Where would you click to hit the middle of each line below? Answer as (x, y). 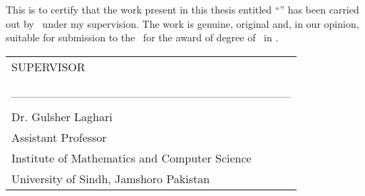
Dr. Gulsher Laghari (62, 116)
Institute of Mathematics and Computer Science (132, 158)
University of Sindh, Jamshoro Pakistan (111, 178)
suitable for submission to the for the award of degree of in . (142, 37)
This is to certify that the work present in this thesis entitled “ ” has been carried (182, 9)
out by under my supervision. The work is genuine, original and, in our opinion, (182, 23)
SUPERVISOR (48, 66)
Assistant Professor (59, 137)
